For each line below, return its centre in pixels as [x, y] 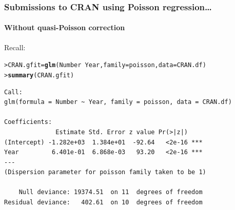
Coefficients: [28, 122]
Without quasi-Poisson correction [65, 27]
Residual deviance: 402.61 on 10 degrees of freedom [103, 203]
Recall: [15, 47]
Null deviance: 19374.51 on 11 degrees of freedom [111, 192]
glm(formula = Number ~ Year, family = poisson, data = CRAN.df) [118, 102]
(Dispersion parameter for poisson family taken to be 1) [105, 172]
